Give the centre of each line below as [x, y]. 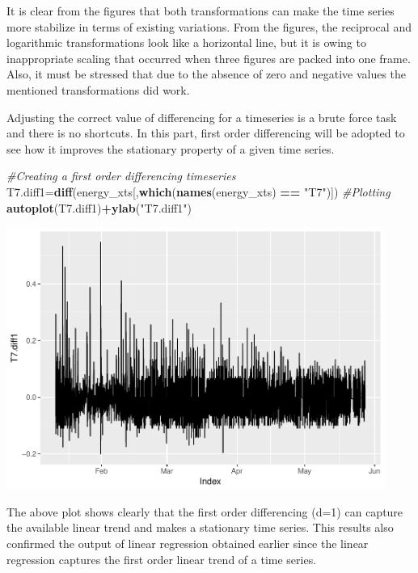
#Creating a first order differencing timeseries [121, 176]
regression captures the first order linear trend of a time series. [162, 559]
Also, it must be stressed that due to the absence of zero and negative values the [207, 74]
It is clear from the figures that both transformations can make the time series [201, 11]
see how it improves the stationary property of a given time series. [171, 148]
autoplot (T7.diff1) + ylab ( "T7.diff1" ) [99, 207]
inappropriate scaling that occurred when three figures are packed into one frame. [209, 58]
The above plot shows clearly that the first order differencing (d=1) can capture [205, 511]
